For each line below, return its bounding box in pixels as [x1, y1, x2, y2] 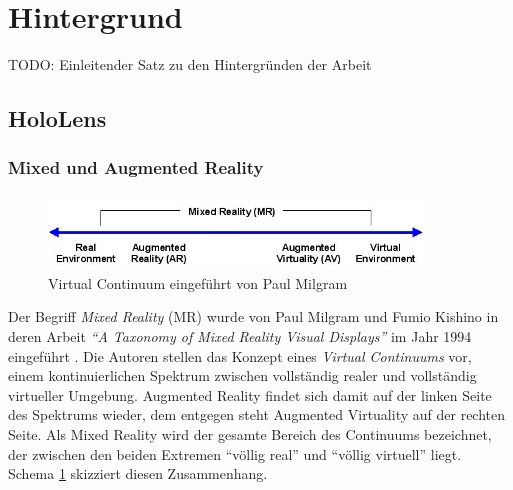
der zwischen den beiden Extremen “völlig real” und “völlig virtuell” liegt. [8, 443, 462, 464]
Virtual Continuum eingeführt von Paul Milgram [48, 272, 348, 293]
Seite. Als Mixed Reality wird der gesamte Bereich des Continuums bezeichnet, [8, 424, 492, 445]
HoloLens [8, 103, 107, 134]
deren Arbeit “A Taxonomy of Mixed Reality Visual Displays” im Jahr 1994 [8, 326, 472, 347]
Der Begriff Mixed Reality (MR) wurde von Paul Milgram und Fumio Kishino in [8, 306, 499, 327]
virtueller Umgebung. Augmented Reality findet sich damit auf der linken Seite [8, 384, 492, 405]
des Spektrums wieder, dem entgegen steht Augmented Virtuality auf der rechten [8, 404, 506, 425]
